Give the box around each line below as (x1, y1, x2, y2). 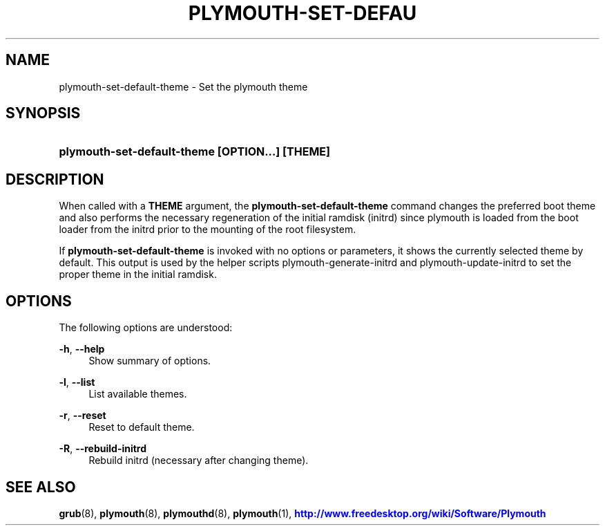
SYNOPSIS (6, 104, 81, 122)
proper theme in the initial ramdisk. (59, 268, 217, 281)
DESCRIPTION (6, 170, 104, 188)
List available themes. (88, 388, 187, 400)
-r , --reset (59, 409, 106, 422)
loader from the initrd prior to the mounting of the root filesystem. (59, 223, 356, 236)
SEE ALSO (6, 478, 76, 496)
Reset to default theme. (88, 421, 195, 434)
